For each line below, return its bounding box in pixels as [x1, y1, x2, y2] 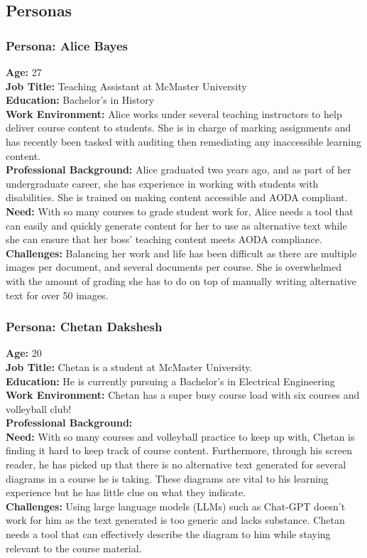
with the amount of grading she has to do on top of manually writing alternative [6, 273, 356, 288]
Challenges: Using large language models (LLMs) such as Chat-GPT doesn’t [6, 498, 346, 513]
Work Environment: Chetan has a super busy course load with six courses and [6, 387, 360, 402]
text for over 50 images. [6, 287, 109, 302]
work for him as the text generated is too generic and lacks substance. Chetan [6, 513, 345, 527]
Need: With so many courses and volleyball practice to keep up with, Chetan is [6, 429, 355, 444]
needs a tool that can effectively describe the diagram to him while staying [6, 527, 331, 542]
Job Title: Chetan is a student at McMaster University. [6, 359, 253, 374]
